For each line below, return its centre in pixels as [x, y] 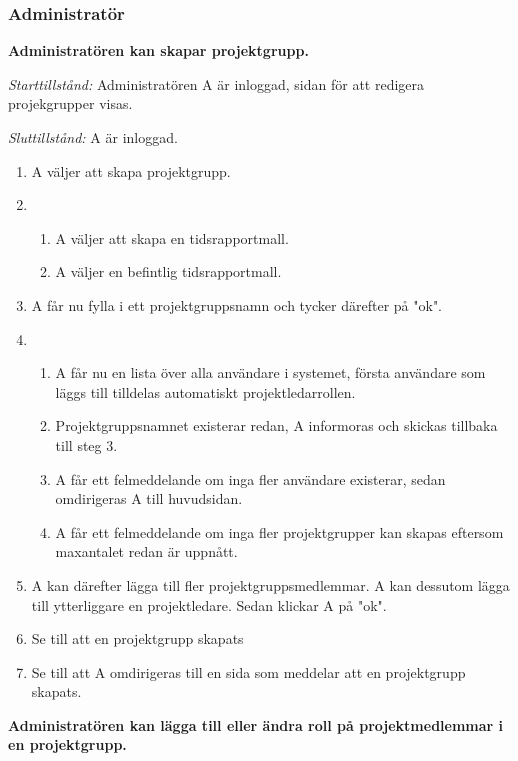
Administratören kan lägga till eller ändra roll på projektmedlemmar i [256, 724]
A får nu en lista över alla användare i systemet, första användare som [270, 372]
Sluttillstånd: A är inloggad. [93, 137]
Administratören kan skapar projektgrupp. [158, 50]
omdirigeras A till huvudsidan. [149, 498]
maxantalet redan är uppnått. [146, 551]
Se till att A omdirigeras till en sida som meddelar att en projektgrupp [248, 671]
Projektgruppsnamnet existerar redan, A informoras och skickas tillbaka [276, 425]
